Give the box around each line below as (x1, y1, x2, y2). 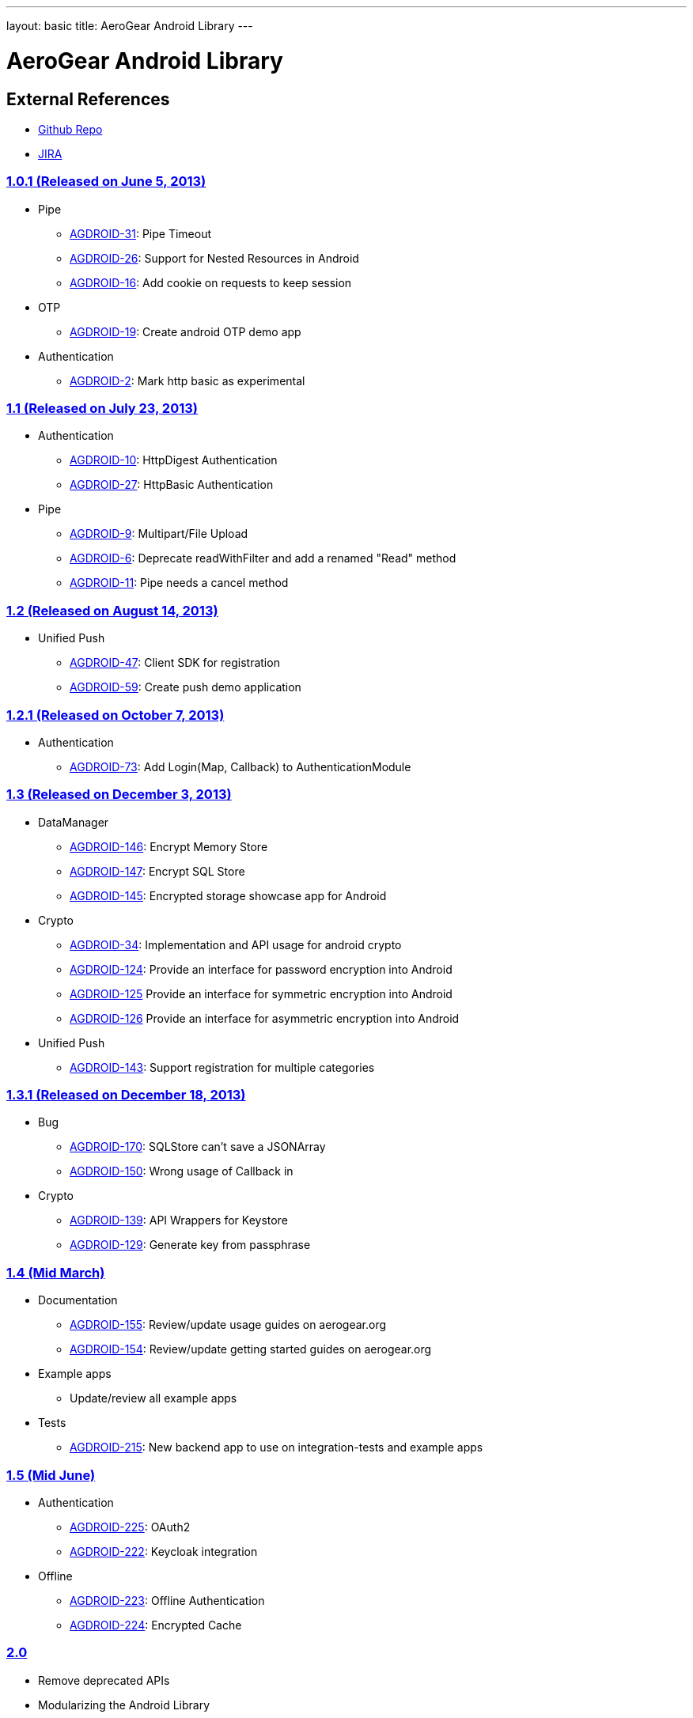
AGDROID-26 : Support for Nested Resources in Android (70, 251, 359, 265)
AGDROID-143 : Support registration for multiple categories (70, 1060, 375, 1074)
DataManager (38, 815, 109, 829)
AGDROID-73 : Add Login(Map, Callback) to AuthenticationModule (70, 759, 411, 774)
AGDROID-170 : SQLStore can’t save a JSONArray (70, 1140, 326, 1154)
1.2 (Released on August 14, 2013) (6, 602, 218, 619)
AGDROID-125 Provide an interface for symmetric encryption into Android (70, 986, 453, 1001)
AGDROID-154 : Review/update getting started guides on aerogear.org (70, 1342, 432, 1357)
